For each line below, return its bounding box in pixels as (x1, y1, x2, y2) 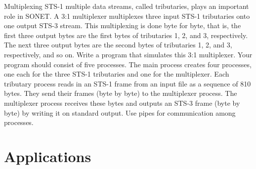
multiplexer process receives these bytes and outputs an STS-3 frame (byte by (4, 97, 240, 108)
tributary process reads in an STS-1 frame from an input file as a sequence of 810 (4, 78, 251, 88)
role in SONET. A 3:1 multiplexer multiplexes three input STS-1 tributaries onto (4, 10, 250, 21)
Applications (4, 146, 91, 166)
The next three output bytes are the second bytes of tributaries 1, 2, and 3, (4, 40, 232, 50)
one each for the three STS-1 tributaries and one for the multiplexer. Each (4, 69, 229, 79)
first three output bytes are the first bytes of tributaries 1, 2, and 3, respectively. (4, 30, 248, 40)
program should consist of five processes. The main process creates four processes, (4, 59, 252, 69)
